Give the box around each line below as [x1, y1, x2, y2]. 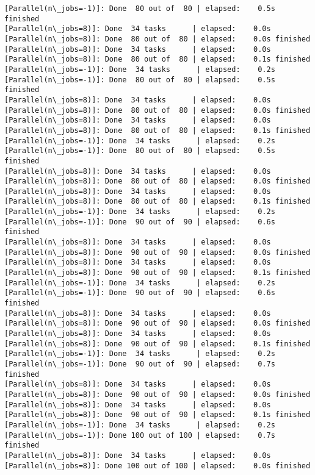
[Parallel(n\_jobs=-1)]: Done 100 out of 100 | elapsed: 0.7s [4, 430, 275, 440]
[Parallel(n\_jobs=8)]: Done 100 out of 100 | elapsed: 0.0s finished [4, 461, 311, 470]
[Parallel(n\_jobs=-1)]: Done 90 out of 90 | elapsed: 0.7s [4, 359, 275, 368]
